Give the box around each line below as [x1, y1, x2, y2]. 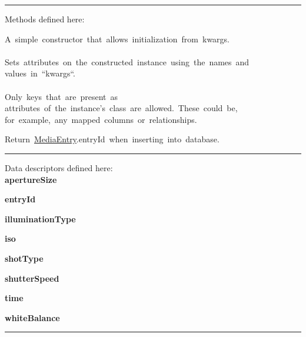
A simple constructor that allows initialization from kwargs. [5, 32, 230, 45]
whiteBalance [5, 311, 60, 323]
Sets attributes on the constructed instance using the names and [5, 55, 250, 68]
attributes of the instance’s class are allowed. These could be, [5, 102, 238, 114]
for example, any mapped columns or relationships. [5, 113, 197, 125]
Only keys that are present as [5, 90, 118, 102]
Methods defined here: [5, 13, 85, 25]
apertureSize [5, 173, 57, 185]
